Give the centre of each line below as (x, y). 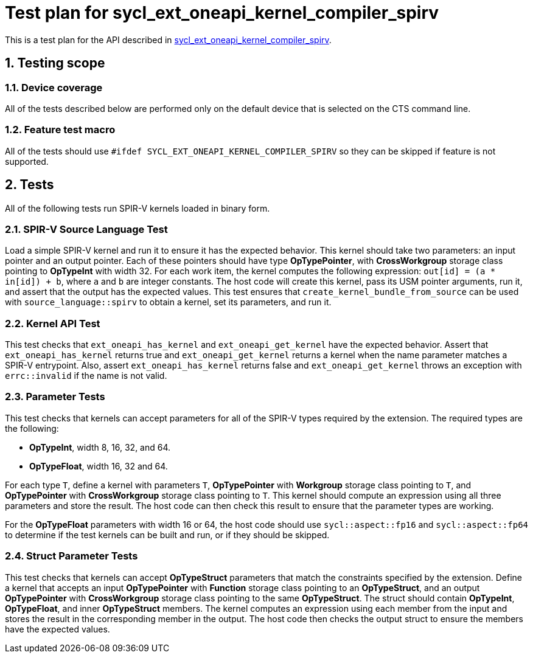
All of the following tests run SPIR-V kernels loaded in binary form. (138, 208)
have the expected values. (57, 629)
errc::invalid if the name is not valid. (86, 376)
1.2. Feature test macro (60, 130)
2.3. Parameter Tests (55, 397)
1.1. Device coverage (54, 87)
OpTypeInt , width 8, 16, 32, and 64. (100, 447)
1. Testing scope (55, 63)
